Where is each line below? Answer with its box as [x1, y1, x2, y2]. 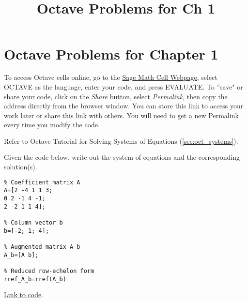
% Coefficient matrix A [4, 179, 80, 186]
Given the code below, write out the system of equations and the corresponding [4, 152, 240, 162]
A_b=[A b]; [4, 251, 39, 258]
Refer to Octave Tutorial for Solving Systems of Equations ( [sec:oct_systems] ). [4, 136, 238, 146]
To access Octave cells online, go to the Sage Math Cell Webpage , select [4, 72, 217, 82]
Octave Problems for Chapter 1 [4, 44, 218, 64]
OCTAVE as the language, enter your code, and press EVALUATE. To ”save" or [4, 81, 243, 91]
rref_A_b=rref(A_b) [4, 275, 66, 283]
